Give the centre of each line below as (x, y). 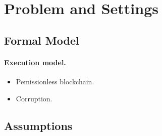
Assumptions (38, 125)
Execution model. (35, 62)
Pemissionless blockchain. (55, 81)
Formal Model (42, 40)
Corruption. (34, 98)
